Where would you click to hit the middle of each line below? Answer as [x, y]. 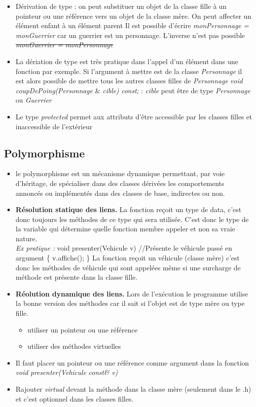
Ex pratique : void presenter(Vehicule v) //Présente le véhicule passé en [124, 248]
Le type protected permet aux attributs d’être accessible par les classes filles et [134, 116]
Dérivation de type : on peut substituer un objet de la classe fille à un [121, 6]
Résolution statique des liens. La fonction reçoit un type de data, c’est [128, 209]
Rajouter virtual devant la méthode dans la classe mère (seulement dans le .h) [133, 389]
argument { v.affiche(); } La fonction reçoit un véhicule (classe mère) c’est [128, 258]
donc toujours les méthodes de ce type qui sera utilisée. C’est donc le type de [132, 219]
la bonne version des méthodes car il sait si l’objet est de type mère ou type [130, 303]
